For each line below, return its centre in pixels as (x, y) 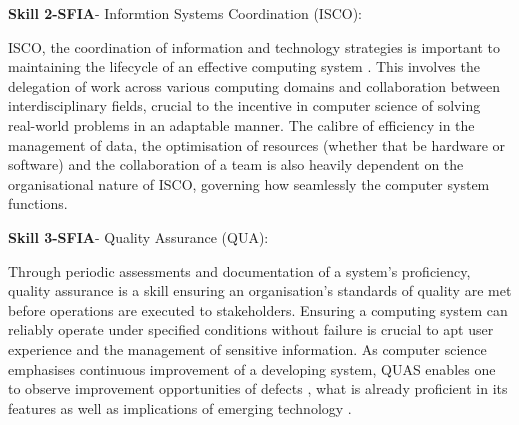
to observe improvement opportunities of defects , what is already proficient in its (258, 388)
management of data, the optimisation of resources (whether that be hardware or (257, 144)
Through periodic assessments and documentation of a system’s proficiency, (239, 270)
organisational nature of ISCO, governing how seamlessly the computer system (249, 183)
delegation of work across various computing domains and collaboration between (254, 85)
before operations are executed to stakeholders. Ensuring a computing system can (258, 309)
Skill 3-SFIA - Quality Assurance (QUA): (138, 236)
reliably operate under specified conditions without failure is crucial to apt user (251, 329)
